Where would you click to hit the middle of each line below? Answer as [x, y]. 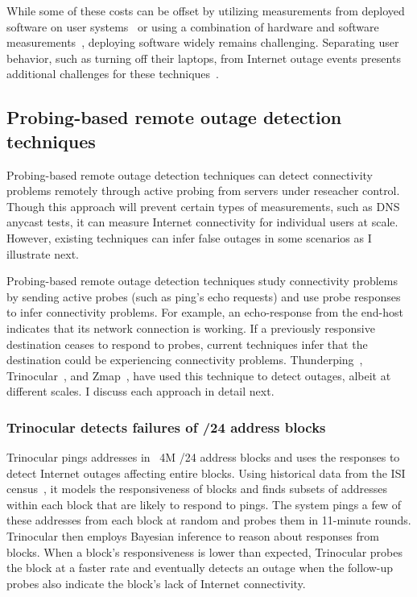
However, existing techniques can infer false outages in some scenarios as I [189, 237]
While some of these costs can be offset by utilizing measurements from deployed [206, 10]
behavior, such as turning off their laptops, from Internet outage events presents [204, 58]
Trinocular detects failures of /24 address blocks [166, 427]
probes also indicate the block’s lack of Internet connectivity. [156, 583]
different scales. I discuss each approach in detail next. [140, 391]
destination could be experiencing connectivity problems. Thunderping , [185, 360]
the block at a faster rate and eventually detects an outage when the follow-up [200, 568]
